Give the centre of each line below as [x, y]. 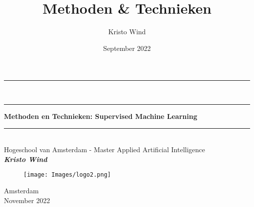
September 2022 [127, 48]
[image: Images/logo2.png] [67, 175]
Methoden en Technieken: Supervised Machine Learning [101, 116]
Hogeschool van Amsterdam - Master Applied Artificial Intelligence [105, 149]
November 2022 [27, 200]
